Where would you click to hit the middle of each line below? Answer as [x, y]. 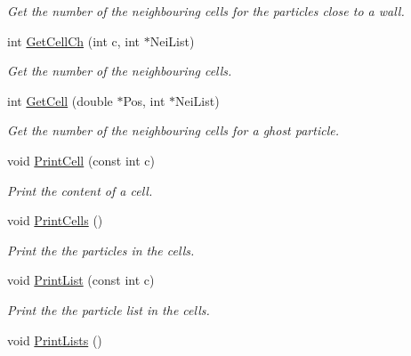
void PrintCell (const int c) [81, 160]
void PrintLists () [55, 340]
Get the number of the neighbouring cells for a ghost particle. [173, 130]
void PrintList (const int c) [81, 280]
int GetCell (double [60, 100]
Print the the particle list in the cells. [109, 309]
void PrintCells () [55, 220]
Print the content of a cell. [80, 190]
